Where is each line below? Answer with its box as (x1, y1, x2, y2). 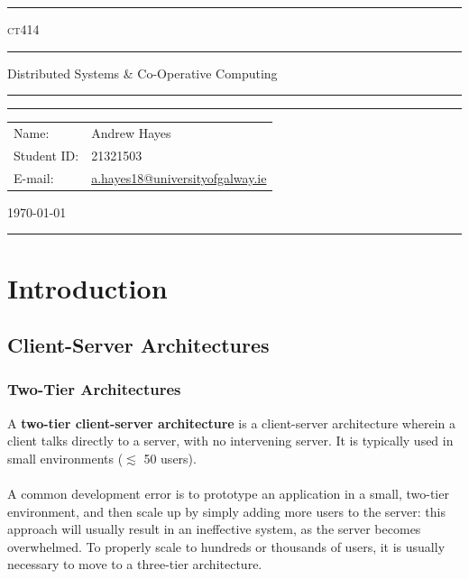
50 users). (143, 448, 197, 467)
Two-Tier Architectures (7, 378, 181, 400)
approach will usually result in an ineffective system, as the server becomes (7, 519, 421, 538)
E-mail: (14, 168, 54, 187)
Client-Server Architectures (7, 331, 270, 359)
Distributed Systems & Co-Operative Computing (7, 63, 278, 82)
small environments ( (7, 448, 124, 467)
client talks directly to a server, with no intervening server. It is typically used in (7, 431, 454, 450)
